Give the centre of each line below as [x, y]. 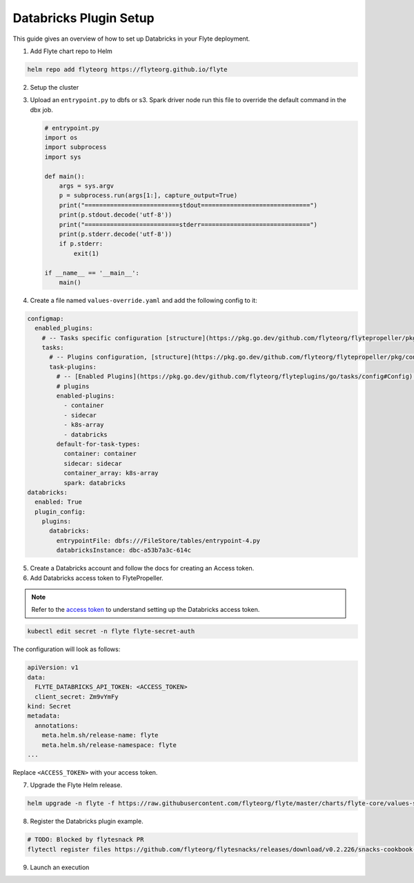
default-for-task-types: [98, 444]
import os [61, 138]
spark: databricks [95, 483]
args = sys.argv [86, 186]
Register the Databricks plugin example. [87, 822]
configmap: [46, 318]
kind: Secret [49, 706]
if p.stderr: [81, 244]
